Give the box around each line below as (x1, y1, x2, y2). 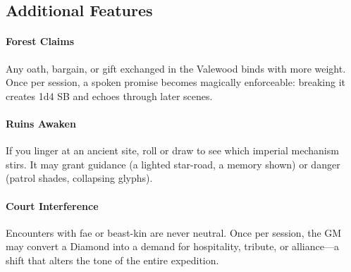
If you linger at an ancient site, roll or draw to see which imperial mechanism (6, 143, 339, 158)
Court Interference (6, 198, 99, 213)
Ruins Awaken (6, 116, 76, 130)
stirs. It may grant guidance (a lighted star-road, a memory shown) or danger (6, 156, 340, 171)
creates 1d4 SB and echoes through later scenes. (6, 88, 213, 103)
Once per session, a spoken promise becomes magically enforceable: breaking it (6, 75, 346, 89)
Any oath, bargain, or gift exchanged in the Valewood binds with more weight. (6, 61, 346, 75)
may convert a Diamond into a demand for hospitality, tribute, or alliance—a (6, 239, 339, 254)
